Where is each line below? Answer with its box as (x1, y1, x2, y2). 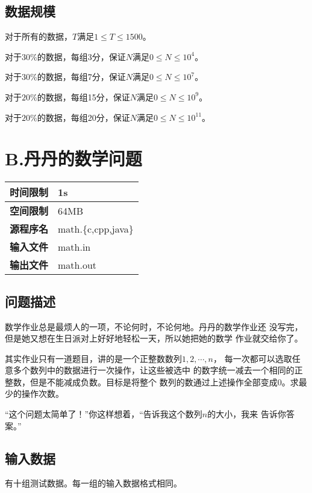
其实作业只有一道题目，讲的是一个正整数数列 (5, 352, 182, 364)
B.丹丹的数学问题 (5, 146, 142, 171)
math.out (58, 257, 97, 272)
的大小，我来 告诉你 (207, 408, 286, 420)
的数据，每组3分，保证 (37, 50, 126, 63)
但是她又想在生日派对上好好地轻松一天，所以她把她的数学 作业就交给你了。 (5, 332, 303, 344)
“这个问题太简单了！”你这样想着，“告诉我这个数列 (5, 408, 202, 420)
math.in (58, 239, 91, 254)
